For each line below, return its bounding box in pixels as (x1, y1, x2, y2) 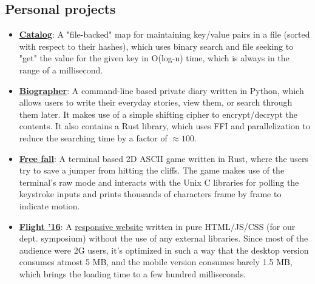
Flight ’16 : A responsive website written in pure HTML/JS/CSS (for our (19, 220, 296, 232)
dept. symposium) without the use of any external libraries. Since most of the (19, 232, 308, 245)
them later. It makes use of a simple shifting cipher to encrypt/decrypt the (19, 107, 297, 120)
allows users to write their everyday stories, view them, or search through (19, 96, 293, 109)
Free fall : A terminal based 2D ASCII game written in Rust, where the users (19, 152, 308, 164)
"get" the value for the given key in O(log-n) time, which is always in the (19, 52, 290, 64)
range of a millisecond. (19, 63, 103, 76)
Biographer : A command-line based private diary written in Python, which (19, 84, 304, 96)
